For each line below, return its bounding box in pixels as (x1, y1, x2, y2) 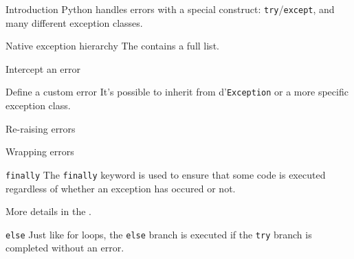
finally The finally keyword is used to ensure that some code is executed (5, 167, 326, 181)
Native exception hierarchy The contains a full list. (5, 38, 219, 53)
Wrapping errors (5, 144, 74, 159)
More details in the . (5, 204, 91, 218)
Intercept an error (5, 61, 81, 76)
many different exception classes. (5, 15, 143, 30)
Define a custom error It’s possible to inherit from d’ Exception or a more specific (5, 85, 349, 99)
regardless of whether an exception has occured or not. (5, 181, 236, 195)
